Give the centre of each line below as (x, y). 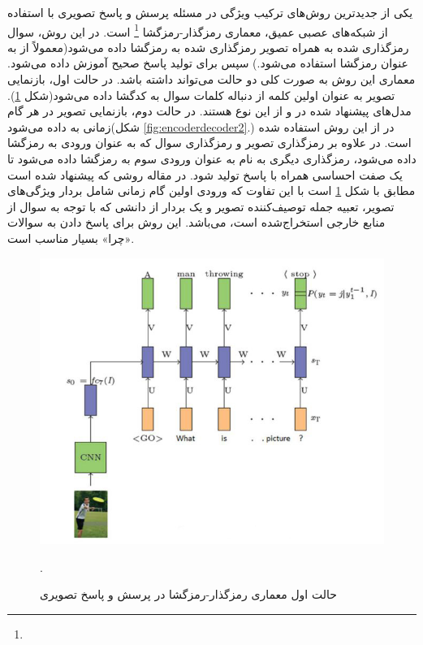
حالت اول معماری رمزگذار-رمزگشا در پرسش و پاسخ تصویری (188, 594)
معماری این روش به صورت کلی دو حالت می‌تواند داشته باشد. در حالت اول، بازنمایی (211, 79)
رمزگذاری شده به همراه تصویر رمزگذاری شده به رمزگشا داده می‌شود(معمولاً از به (208, 47)
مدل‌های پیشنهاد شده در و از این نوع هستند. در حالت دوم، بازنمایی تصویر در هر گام (209, 111)
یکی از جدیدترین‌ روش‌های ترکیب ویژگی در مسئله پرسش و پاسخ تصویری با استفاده (210, 12)
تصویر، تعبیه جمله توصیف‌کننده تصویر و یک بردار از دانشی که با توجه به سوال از (201, 206)
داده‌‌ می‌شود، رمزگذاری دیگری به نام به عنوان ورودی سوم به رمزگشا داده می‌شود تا (212, 158)
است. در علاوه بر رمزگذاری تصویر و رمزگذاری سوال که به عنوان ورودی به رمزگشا (209, 143)
